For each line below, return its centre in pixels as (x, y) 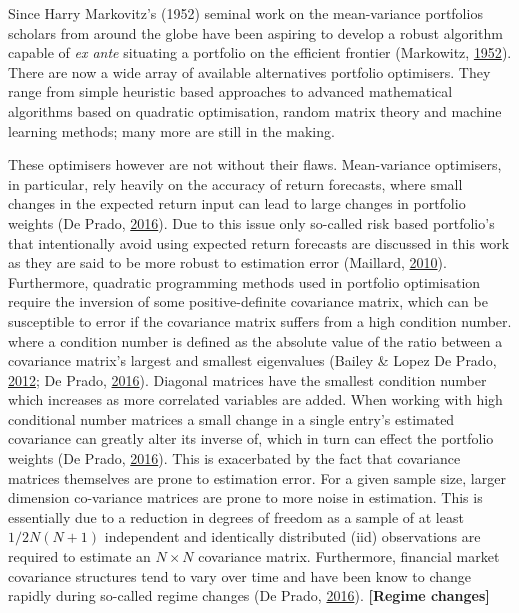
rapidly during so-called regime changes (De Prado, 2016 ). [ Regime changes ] (249, 595)
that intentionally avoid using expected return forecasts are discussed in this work (259, 242)
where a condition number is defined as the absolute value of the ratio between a (255, 340)
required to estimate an (79, 556)
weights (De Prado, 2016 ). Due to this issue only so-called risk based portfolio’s (251, 222)
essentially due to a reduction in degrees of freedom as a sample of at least (236, 516)
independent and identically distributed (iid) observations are (292, 536)
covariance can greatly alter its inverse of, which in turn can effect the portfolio (251, 438)
